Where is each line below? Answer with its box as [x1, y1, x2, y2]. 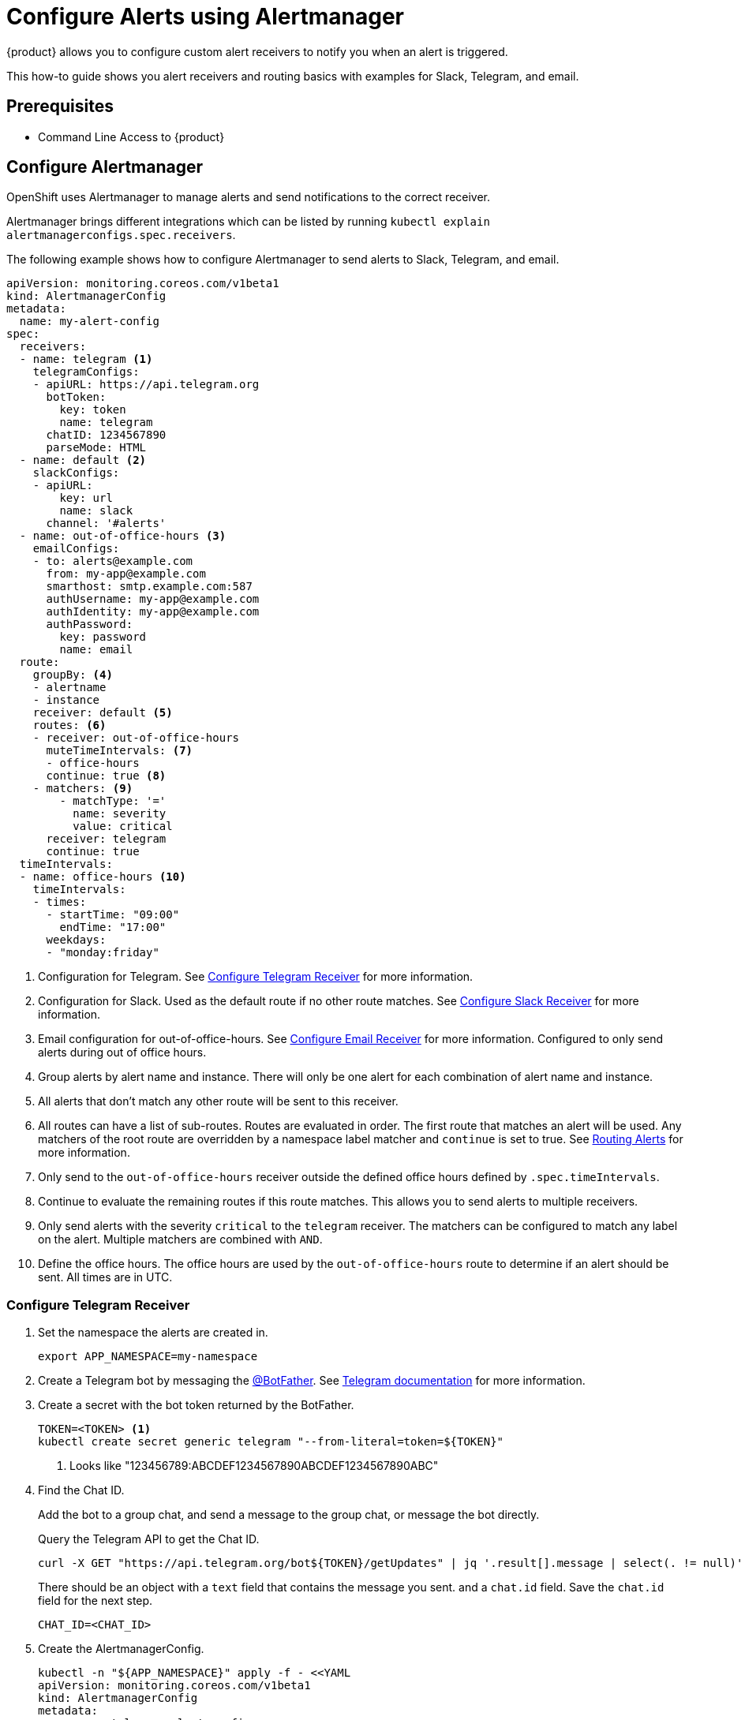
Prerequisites [6, 96, 114, 117]
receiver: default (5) [32, 706, 173, 720]
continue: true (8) [46, 769, 167, 783]
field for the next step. [38, 1594, 153, 1608]
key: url [59, 492, 113, 505]
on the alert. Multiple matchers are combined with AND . [38, 1232, 323, 1247]
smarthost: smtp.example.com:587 [46, 580, 253, 593]
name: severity [73, 807, 167, 821]
